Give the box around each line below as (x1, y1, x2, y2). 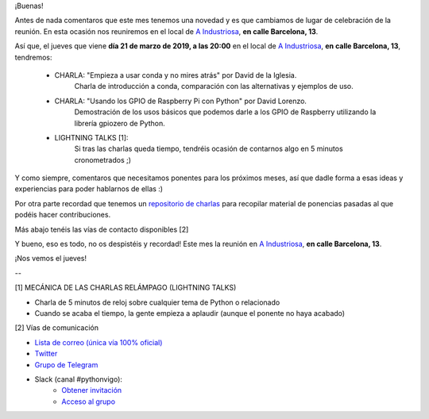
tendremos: (14, 52, 52, 62)
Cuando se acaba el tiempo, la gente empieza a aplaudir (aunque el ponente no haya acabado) (34, 308, 346, 317)
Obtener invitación (61, 386, 122, 395)
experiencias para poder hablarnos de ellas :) (14, 184, 163, 194)
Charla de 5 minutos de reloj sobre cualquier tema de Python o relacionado (34, 298, 280, 307)
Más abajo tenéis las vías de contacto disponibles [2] (14, 225, 189, 234)
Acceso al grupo (61, 397, 115, 406)
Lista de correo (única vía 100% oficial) (34, 337, 163, 347)
